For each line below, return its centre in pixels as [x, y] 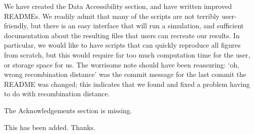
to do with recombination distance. [57, 94]
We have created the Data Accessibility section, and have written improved [118, 6]
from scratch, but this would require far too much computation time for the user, [127, 54]
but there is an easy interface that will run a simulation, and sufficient [137, 26]
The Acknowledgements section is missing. [68, 110]
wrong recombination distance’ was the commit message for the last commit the [125, 74]
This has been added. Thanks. [50, 127]
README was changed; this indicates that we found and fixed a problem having [127, 84]
